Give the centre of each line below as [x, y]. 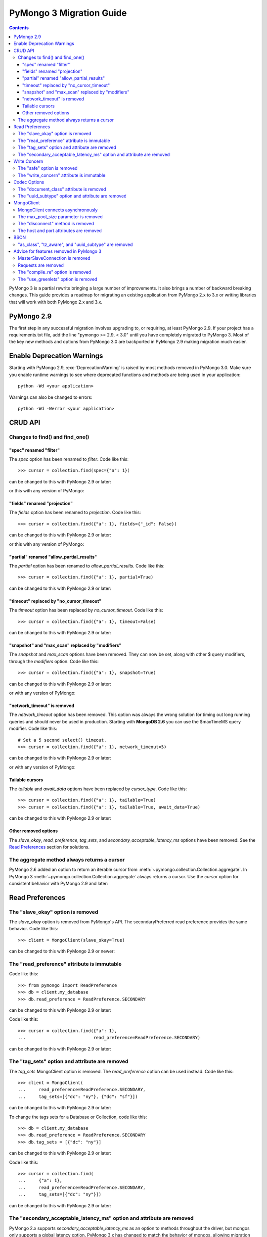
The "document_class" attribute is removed [62, 189]
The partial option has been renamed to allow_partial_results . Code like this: [87, 566]
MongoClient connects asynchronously [58, 210]
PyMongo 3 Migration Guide [68, 13]
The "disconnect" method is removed [56, 224]
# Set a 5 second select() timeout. [62, 740]
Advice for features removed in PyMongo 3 [57, 251]
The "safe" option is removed [48, 168]
